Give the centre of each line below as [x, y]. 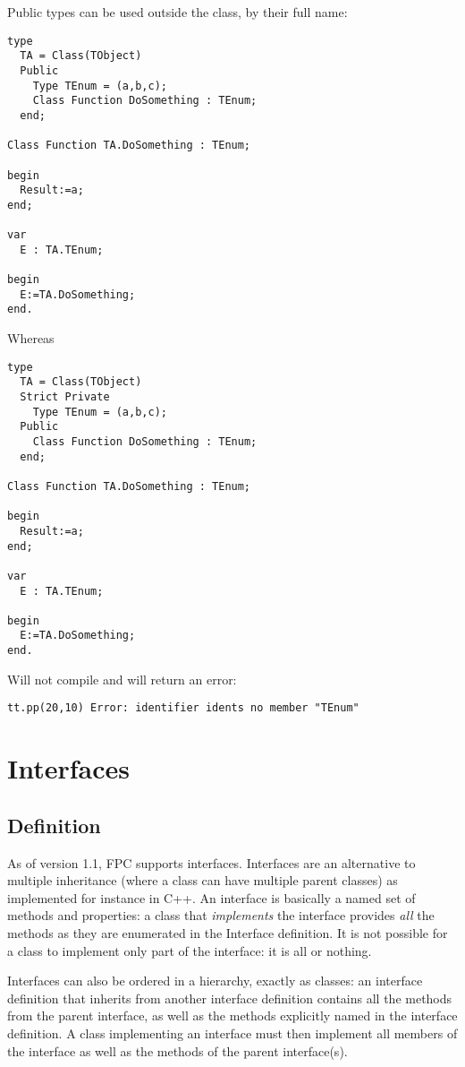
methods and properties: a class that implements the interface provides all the [221, 915]
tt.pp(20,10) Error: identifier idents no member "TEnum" [183, 708]
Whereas [31, 338]
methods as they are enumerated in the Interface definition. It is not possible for [228, 932]
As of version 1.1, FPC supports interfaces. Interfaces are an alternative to [211, 862]
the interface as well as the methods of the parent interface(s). [178, 1050]
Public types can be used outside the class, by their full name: [178, 12]
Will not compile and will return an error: [122, 679]
